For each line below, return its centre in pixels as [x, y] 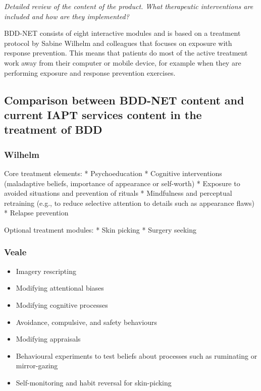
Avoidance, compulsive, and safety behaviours [86, 322]
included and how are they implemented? [67, 16]
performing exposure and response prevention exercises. [90, 72]
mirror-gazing [37, 366]
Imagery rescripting [46, 271]
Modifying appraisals [48, 339]
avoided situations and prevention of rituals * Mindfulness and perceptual [118, 193]
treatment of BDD [53, 129]
